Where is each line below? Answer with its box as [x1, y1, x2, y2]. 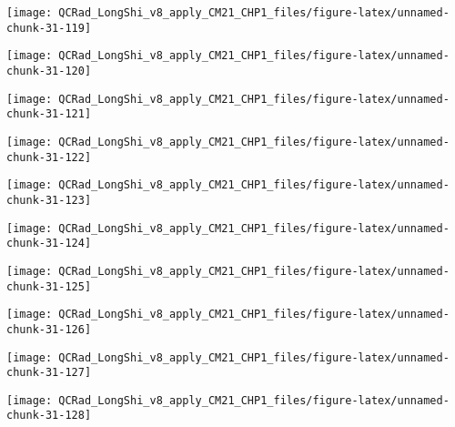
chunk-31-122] [6, 150, 92, 164]
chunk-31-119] [6, 21, 92, 35]
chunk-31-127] [6, 366, 92, 380]
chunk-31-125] [6, 280, 92, 293]
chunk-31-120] [6, 64, 92, 77]
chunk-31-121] [6, 107, 92, 121]
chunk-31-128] [6, 409, 92, 422]
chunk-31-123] [6, 193, 92, 207]
